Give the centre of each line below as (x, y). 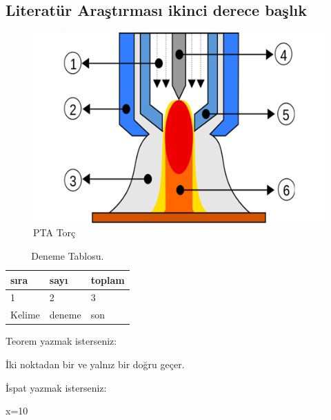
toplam (108, 279)
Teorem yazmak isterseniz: (61, 341)
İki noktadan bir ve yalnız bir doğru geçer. (95, 364)
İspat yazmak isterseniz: (56, 387)
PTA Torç (54, 232)
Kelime (25, 315)
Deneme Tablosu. (68, 256)
